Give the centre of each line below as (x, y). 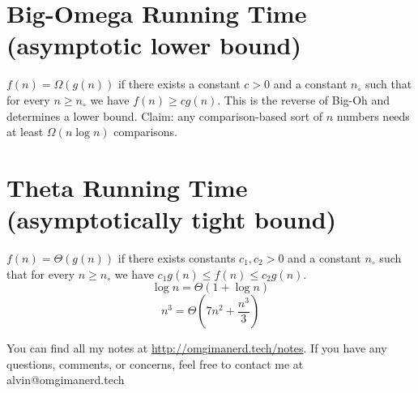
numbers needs (373, 115)
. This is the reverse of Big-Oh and (304, 99)
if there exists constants (177, 258)
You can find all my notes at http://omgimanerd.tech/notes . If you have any (197, 348)
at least (25, 132)
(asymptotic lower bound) (154, 45)
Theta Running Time (127, 187)
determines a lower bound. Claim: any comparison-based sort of (165, 115)
